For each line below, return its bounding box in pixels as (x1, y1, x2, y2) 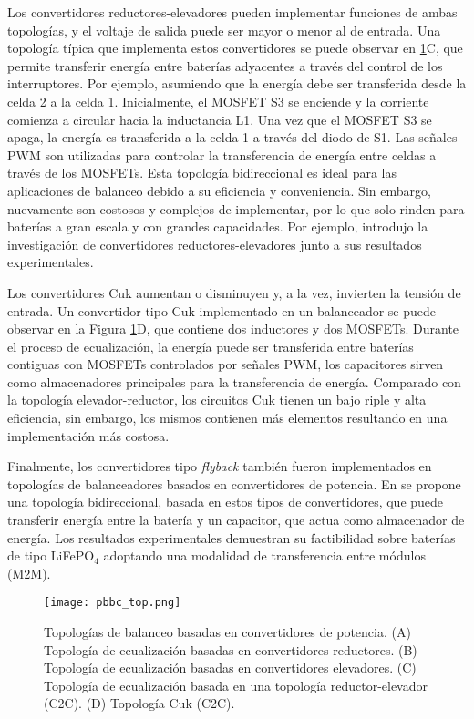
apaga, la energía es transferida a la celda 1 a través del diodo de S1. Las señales (7, 128, 458, 147)
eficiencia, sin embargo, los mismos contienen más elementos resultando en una (7, 408, 448, 427)
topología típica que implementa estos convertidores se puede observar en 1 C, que (7, 38, 463, 57)
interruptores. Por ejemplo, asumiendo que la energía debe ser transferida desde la (7, 74, 467, 93)
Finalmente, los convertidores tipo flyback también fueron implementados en (7, 457, 432, 476)
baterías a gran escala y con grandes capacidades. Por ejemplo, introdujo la (7, 217, 428, 236)
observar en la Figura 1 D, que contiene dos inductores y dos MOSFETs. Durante (7, 319, 459, 338)
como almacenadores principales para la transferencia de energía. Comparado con (7, 372, 461, 391)
